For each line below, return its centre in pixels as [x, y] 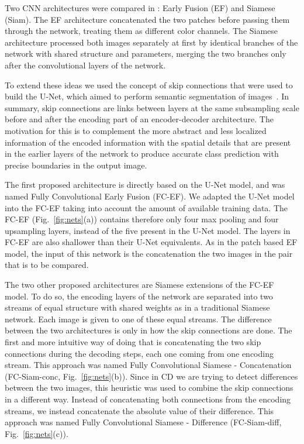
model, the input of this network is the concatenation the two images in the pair [149, 253]
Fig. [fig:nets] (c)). [37, 433]
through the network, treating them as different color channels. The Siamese [141, 31]
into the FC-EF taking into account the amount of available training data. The [146, 207]
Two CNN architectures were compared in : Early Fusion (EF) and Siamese [140, 8]
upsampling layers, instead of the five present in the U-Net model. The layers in [148, 230]
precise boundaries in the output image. [76, 165]
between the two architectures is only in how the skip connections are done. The [148, 330]
